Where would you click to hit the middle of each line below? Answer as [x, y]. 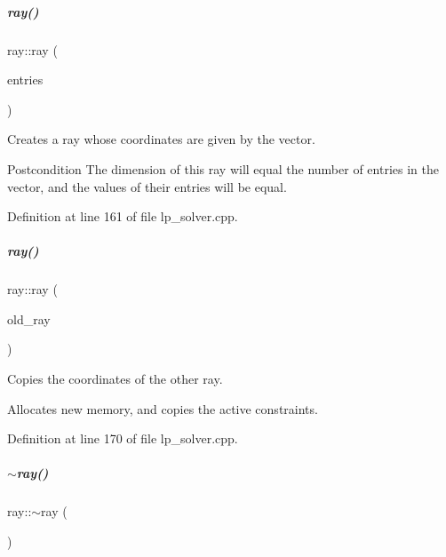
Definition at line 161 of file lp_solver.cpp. [123, 216]
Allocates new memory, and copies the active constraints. [163, 408]
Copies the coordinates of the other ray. [115, 379]
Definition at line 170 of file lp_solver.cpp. [123, 438]
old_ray [29, 318]
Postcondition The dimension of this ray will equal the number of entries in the [223, 168]
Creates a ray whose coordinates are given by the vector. [161, 139]
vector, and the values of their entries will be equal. [147, 186]
